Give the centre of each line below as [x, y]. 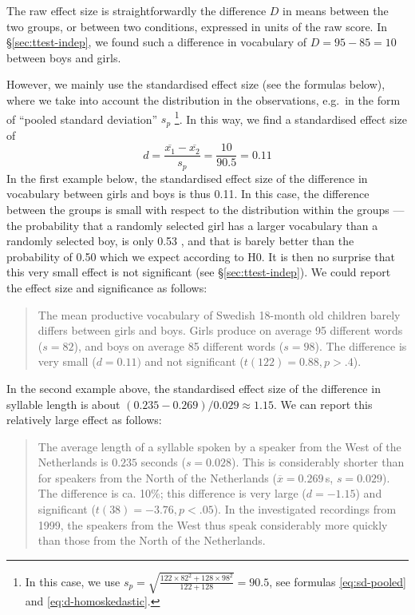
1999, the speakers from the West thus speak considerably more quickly [213, 524]
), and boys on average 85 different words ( [179, 345]
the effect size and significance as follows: [107, 287]
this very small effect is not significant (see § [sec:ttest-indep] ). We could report [199, 272]
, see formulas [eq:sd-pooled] [338, 581]
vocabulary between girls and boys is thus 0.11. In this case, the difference [188, 194]
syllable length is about [63, 404]
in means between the [336, 10]
